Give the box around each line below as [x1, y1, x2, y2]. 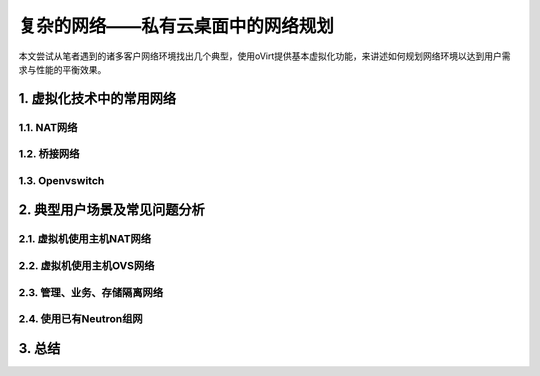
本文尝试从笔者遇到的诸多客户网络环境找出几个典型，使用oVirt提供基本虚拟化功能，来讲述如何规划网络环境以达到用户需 [18, 50, 511, 62]
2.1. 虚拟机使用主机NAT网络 [18, 232, 152, 246]
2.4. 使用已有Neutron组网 [18, 312, 144, 326]
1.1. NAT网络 [18, 120, 78, 134]
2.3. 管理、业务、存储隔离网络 [18, 285, 164, 299]
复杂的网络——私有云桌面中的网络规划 [18, 15, 335, 37]
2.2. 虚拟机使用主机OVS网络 [18, 258, 155, 272]
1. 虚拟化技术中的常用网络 [18, 90, 177, 107]
